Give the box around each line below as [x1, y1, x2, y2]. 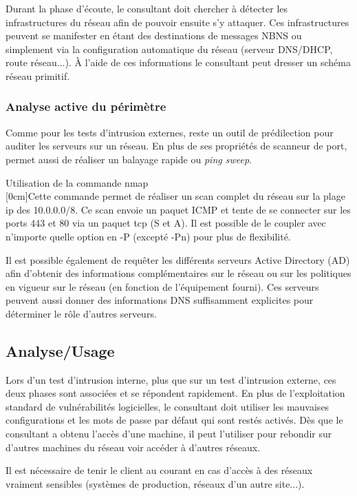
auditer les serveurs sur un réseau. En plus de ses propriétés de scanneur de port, [6, 138, 347, 153]
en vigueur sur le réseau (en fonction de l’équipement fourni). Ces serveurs [6, 279, 319, 293]
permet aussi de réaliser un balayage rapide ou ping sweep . [6, 152, 252, 166]
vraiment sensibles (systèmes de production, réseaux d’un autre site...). [6, 476, 305, 490]
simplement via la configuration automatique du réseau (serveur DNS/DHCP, [6, 41, 333, 56]
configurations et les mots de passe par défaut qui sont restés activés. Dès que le [6, 413, 343, 427]
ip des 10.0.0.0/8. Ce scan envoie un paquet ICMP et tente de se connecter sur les [6, 202, 351, 216]
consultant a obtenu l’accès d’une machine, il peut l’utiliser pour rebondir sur [6, 426, 332, 441]
